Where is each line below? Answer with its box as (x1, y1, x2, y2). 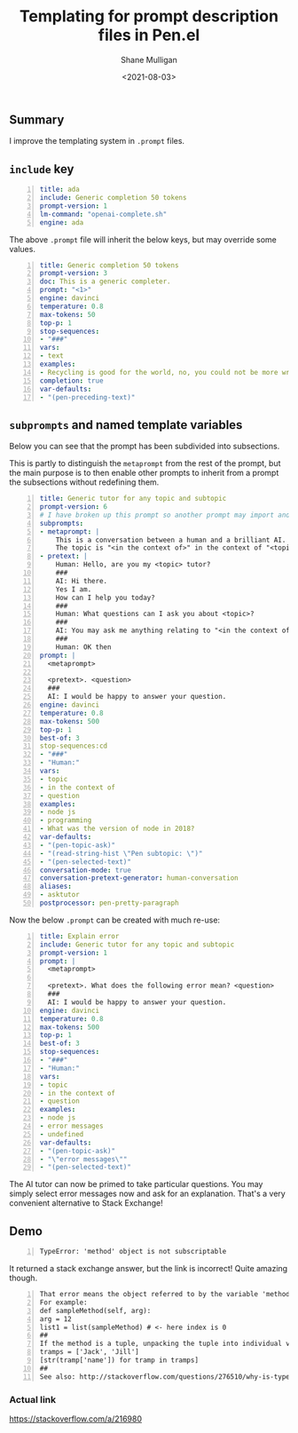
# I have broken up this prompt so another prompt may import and (39, 511, 291, 519)
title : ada (39, 185, 80, 194)
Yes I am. (55, 584, 92, 594)
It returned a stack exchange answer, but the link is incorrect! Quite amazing (9, 1263, 288, 1274)
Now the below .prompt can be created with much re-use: (9, 914, 220, 925)
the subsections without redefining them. (9, 477, 160, 487)
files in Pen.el (98, 25, 200, 45)
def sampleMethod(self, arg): (39, 1306, 152, 1315)
